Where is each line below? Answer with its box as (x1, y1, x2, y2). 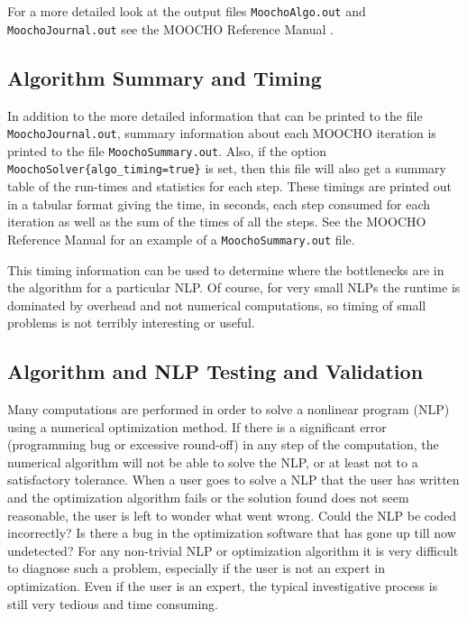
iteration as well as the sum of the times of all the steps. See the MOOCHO (7, 212, 426, 231)
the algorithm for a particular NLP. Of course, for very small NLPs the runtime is (7, 278, 461, 297)
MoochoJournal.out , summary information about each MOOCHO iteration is (7, 124, 436, 143)
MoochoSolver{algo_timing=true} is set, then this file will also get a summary (7, 159, 446, 178)
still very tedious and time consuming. (7, 594, 218, 613)
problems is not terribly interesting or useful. (7, 313, 255, 332)
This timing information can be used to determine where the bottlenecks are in (7, 260, 444, 279)
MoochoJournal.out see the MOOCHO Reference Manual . (7, 19, 334, 38)
